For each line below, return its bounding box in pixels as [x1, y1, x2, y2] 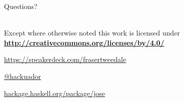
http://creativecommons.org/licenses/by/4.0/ [4, 37, 164, 47]
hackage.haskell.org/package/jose [4, 87, 105, 98]
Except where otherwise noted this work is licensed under [4, 27, 180, 38]
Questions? [4, 1, 37, 11]
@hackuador [4, 70, 41, 81]
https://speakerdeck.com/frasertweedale [4, 54, 126, 64]
